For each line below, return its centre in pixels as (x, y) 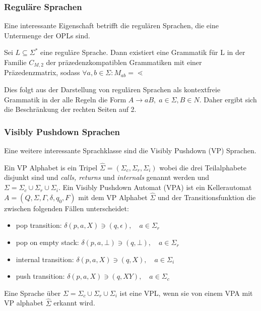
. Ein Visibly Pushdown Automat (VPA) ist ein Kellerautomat (155, 187)
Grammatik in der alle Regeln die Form (65, 99)
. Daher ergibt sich (228, 99)
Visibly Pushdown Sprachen (62, 131)
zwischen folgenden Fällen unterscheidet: (67, 208)
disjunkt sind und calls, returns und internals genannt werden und (107, 177)
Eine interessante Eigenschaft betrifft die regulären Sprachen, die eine (111, 25)
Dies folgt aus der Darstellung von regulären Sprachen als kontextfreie (112, 89)
